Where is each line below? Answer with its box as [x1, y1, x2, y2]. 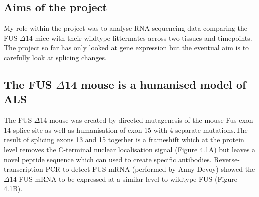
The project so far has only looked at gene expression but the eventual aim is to [4, 42, 249, 53]
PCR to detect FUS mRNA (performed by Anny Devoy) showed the [45, 164, 255, 174]
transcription [4, 164, 43, 174]
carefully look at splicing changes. [4, 52, 107, 62]
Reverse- [214, 154, 240, 164]
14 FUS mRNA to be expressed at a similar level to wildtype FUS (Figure [9, 173, 237, 184]
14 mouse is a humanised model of [65, 76, 246, 92]
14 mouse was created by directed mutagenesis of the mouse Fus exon [40, 115, 253, 125]
